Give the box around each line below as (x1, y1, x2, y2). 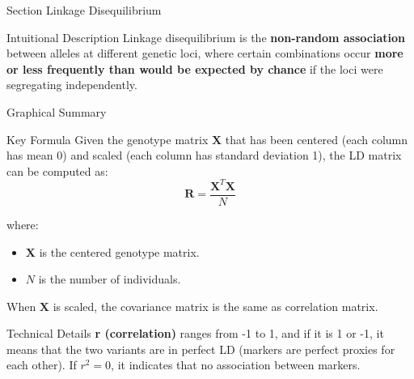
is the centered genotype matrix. (39, 243, 200, 260)
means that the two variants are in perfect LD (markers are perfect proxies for (6, 340, 395, 357)
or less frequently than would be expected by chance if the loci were (6, 60, 383, 77)
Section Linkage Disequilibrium (6, 2, 162, 18)
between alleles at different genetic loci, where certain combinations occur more (6, 45, 403, 62)
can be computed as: (6, 162, 108, 179)
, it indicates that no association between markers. (111, 356, 361, 373)
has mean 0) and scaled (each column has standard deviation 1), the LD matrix (6, 147, 402, 164)
